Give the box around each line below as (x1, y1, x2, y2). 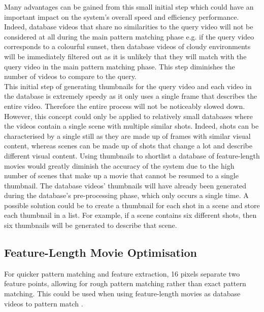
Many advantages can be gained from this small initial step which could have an (4, 2, 254, 12)
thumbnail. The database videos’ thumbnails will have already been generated (4, 180, 247, 190)
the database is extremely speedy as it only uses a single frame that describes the (4, 91, 257, 101)
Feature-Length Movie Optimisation (4, 245, 197, 260)
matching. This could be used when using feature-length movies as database (4, 288, 241, 299)
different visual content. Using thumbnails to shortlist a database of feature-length (4, 150, 260, 161)
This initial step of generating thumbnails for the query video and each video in (4, 81, 252, 91)
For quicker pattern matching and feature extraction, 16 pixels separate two (4, 268, 240, 279)
